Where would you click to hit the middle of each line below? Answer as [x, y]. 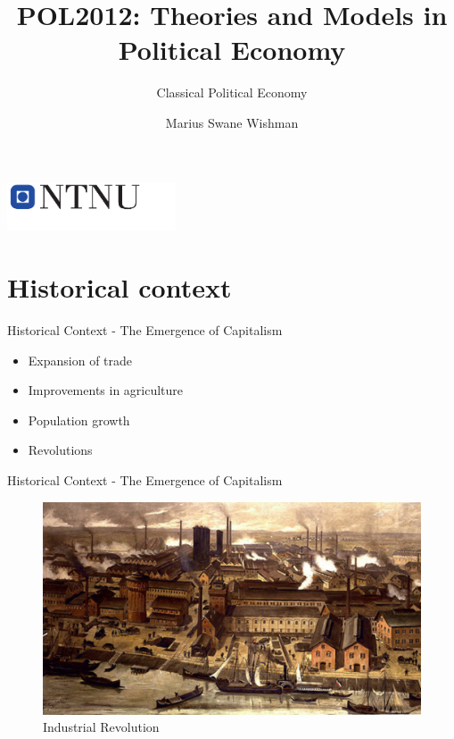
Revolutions [60, 450]
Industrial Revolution [101, 727]
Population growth [79, 420]
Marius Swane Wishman [232, 122]
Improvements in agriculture [106, 390]
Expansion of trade [80, 360]
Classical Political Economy [232, 92]
